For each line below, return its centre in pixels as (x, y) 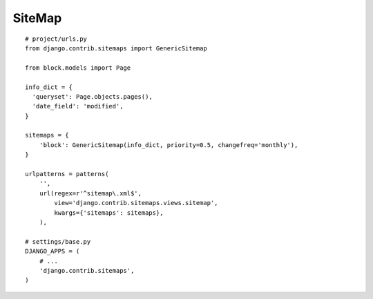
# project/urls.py (56, 39)
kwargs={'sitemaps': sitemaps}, (109, 213)
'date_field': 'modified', (78, 106)
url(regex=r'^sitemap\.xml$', (90, 193)
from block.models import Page (78, 68)
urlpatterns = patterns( (67, 174)
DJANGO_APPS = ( (52, 251)
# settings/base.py (58, 241)
